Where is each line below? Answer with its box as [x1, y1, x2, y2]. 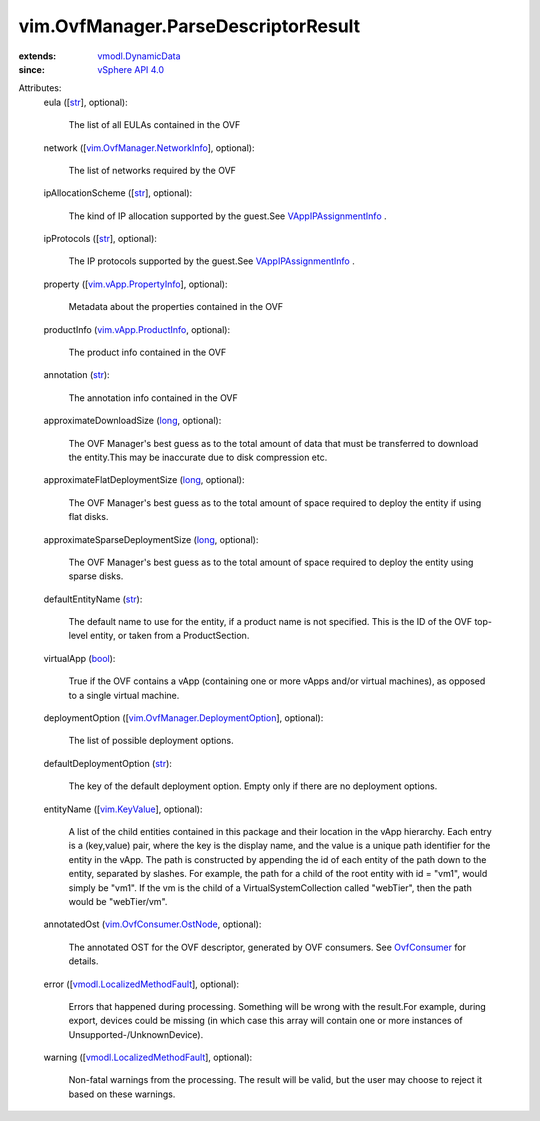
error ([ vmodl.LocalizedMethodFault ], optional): [43, 978, 240, 990]
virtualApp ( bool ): [43, 652, 116, 664]
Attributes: [18, 82, 62, 94]
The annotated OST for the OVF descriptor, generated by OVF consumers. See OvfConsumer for [68, 941, 467, 953]
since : [18, 63, 45, 75]
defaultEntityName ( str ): [43, 593, 143, 605]
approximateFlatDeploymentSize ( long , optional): [43, 474, 245, 486]
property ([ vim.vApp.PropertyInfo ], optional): [43, 278, 228, 290]
